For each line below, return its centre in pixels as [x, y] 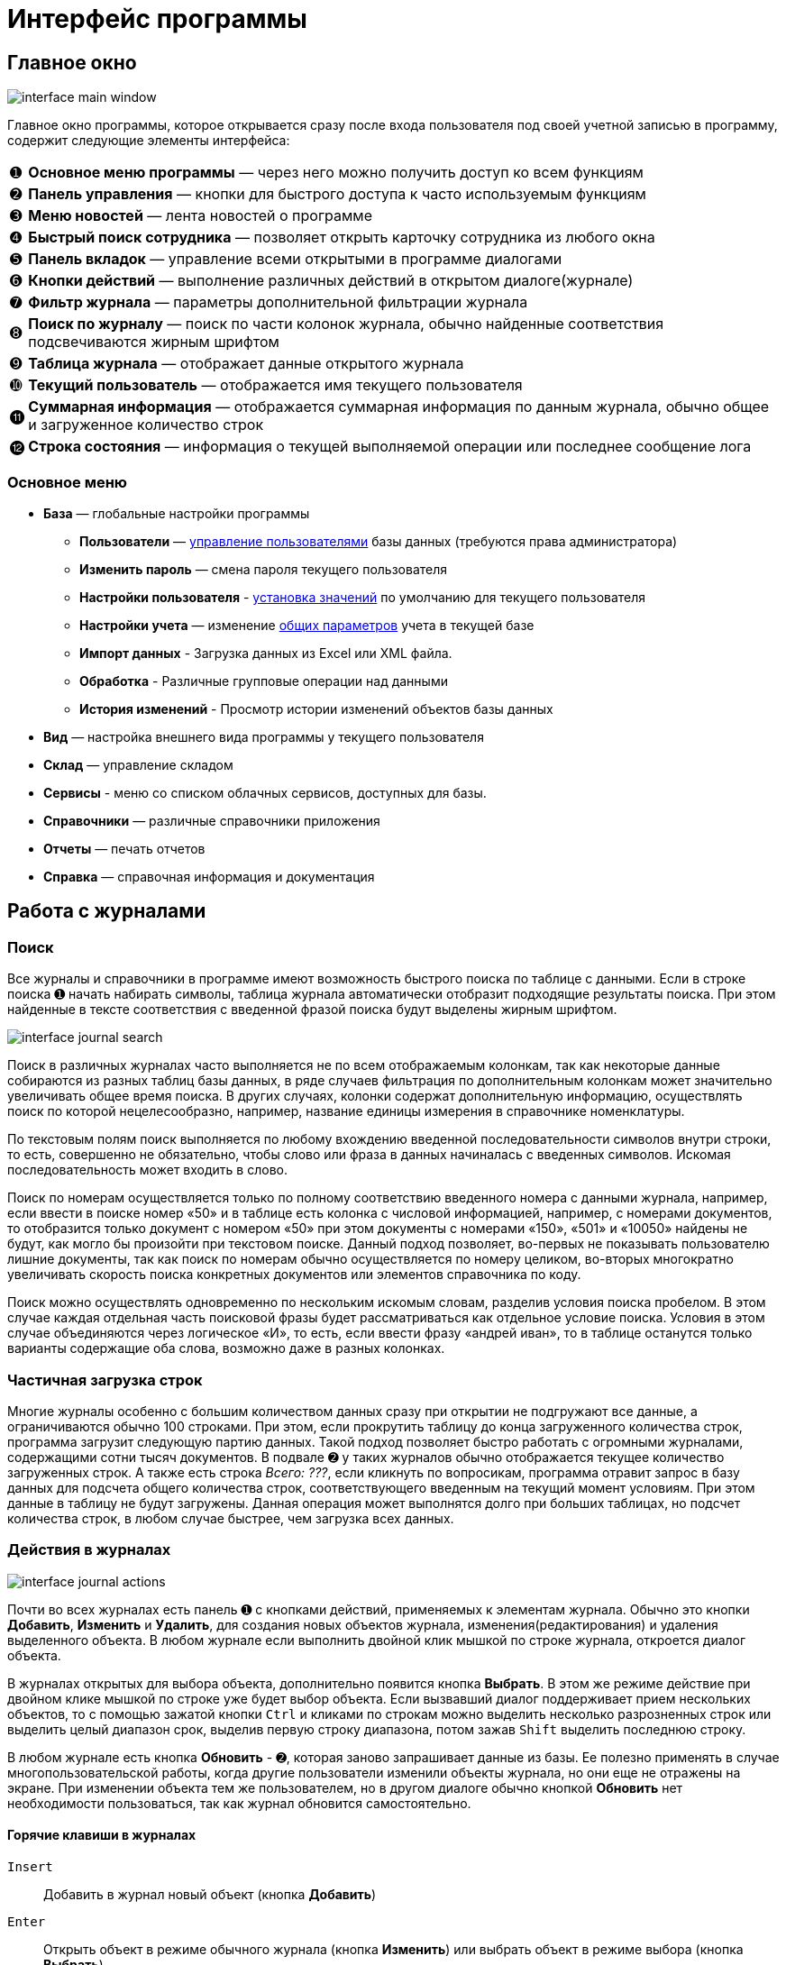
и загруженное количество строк [146, 425]
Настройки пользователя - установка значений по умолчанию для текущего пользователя [363, 597]
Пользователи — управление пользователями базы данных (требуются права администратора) [379, 541]
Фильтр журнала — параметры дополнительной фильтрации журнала [278, 302]
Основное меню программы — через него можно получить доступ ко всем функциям [336, 173]
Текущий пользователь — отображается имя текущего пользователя [275, 385]
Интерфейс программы [157, 19]
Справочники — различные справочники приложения [212, 820]
